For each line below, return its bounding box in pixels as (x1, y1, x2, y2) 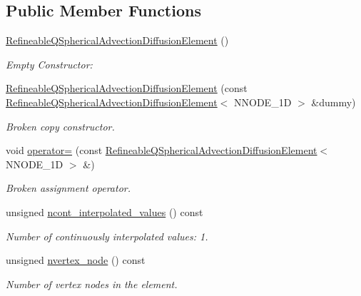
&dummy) (311, 94, 356, 109)
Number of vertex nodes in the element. (6, 276, 178, 291)
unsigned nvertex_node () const (6, 252, 146, 267)
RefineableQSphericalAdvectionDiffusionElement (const (6, 81, 248, 96)
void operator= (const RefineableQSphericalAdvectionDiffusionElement (6, 143, 317, 158)
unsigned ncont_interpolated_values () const (6, 204, 203, 219)
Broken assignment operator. (6, 180, 131, 195)
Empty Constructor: (6, 56, 93, 71)
